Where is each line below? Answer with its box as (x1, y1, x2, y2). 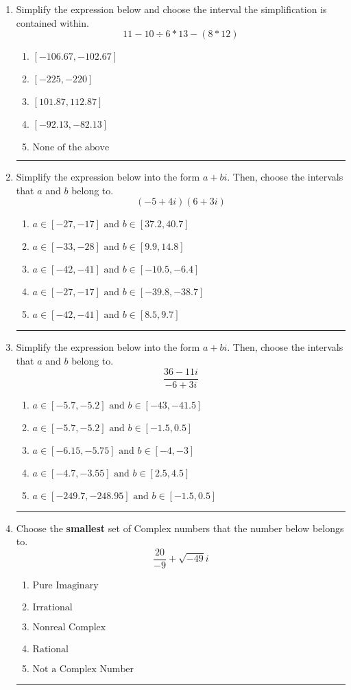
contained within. (16, 15, 89, 30)
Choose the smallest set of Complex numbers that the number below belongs (16, 520, 344, 535)
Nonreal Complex (32, 622, 106, 632)
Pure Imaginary (32, 580, 99, 590)
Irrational (32, 602, 73, 612)
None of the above (32, 143, 110, 153)
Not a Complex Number (32, 664, 134, 674)
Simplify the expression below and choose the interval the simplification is (16, 2, 327, 16)
